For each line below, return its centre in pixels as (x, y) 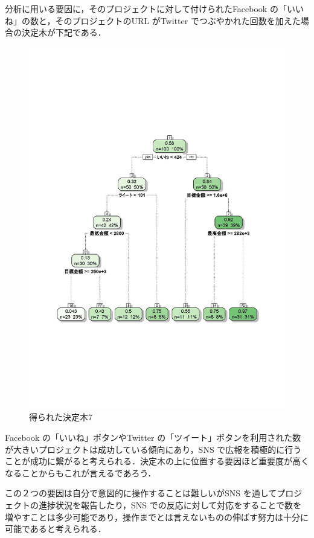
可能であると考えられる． (56, 529)
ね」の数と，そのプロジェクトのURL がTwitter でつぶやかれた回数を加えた (153, 20)
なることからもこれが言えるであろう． (81, 472)
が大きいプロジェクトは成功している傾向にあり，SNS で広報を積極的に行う (153, 449)
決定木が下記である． (64, 32)
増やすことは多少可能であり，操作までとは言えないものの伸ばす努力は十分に (157, 517)
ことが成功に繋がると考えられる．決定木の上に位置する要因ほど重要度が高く (157, 461)
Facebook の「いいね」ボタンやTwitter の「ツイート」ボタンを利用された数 (153, 437)
